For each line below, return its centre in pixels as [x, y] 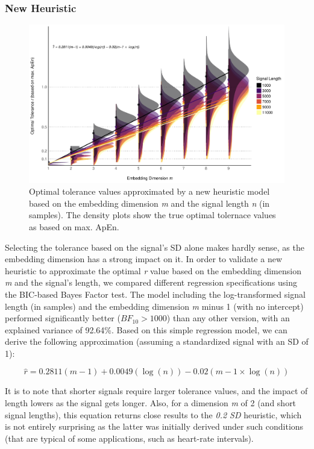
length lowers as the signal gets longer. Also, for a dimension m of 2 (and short [151, 403]
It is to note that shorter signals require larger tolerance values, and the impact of [156, 391]
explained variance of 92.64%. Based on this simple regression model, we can [146, 329]
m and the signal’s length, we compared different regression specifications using [151, 282]
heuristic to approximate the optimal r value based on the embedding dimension [153, 270]
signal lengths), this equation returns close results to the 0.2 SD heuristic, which [153, 414]
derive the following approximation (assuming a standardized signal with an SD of [157, 341]
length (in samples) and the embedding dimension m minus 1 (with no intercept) [154, 306]
